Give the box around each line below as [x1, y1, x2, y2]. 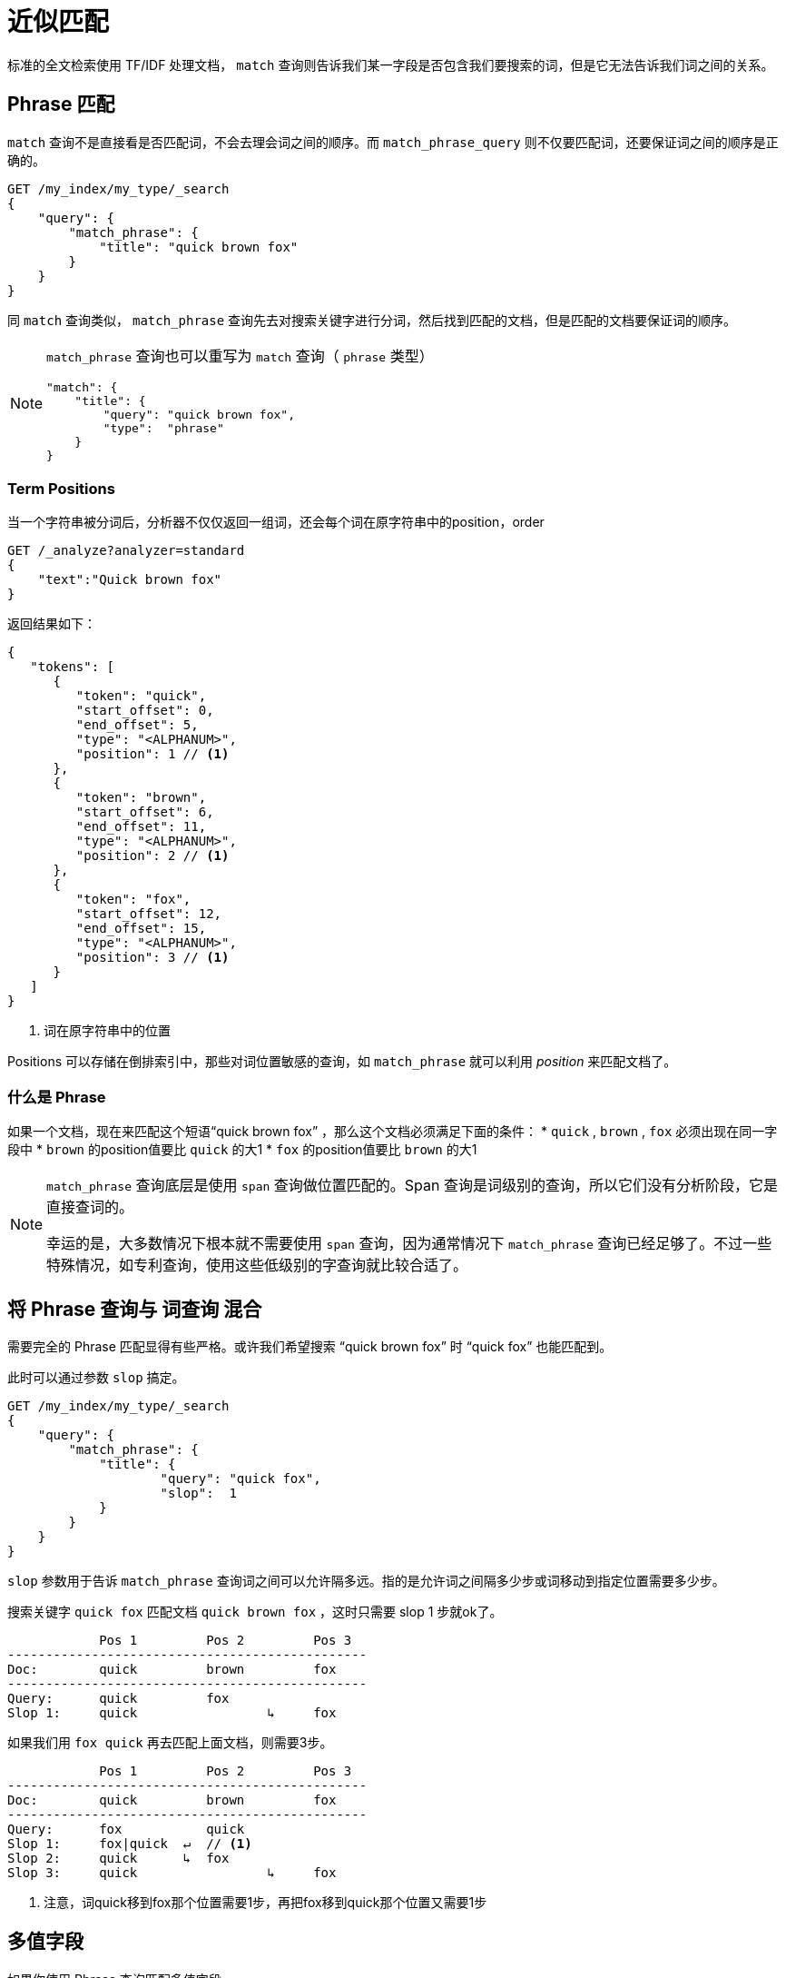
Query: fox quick [7, 1821, 245, 1836]
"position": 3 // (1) [75, 950, 230, 965]
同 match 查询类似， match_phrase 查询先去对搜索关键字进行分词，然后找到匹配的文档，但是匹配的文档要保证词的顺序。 [7, 312, 737, 328]
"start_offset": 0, [75, 703, 214, 718]
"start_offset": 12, [75, 906, 222, 922]
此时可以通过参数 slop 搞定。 [7, 1369, 185, 1385]
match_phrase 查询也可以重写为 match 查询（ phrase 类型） [46, 346, 434, 365]
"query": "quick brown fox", [103, 407, 295, 421]
